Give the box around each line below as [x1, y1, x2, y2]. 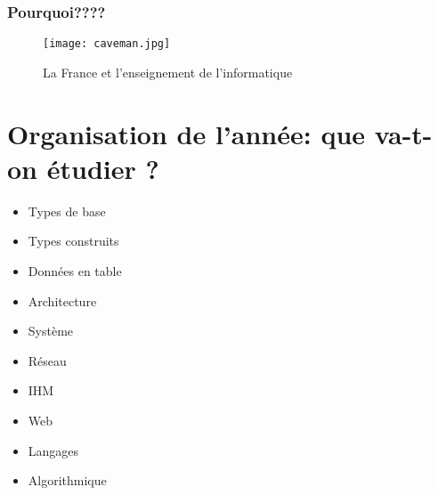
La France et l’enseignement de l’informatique [43, 62, 293, 81]
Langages [28, 441, 79, 459]
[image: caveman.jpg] [43, 37, 171, 51]
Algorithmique [28, 471, 107, 490]
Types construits [28, 231, 119, 250]
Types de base [28, 201, 106, 220]
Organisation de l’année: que [7, 115, 366, 151]
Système [28, 321, 74, 340]
